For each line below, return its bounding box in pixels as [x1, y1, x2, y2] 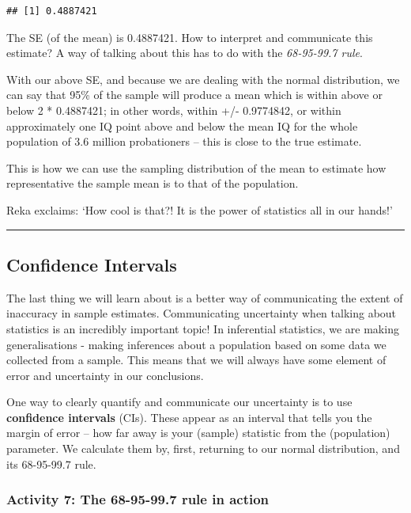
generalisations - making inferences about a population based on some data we [6, 336, 386, 352]
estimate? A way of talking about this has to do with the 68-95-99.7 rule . [6, 44, 363, 61]
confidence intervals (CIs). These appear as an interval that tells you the [6, 408, 372, 425]
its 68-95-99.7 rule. [6, 455, 96, 472]
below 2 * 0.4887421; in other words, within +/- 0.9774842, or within [6, 101, 341, 118]
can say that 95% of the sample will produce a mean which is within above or [6, 86, 383, 103]
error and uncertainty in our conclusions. [6, 367, 204, 383]
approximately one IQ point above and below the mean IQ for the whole [6, 117, 358, 134]
